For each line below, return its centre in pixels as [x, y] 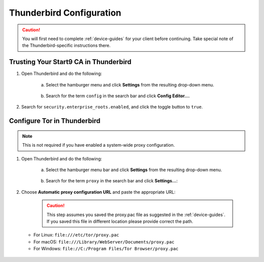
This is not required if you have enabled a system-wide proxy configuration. [99, 145]
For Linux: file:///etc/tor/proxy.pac [76, 235]
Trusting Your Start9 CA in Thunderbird [70, 62]
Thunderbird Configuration [65, 13]
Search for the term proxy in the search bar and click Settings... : [112, 181]
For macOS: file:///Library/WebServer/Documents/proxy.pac [104, 241]
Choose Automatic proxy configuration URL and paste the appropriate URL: [99, 192]
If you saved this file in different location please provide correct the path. [120, 221]
